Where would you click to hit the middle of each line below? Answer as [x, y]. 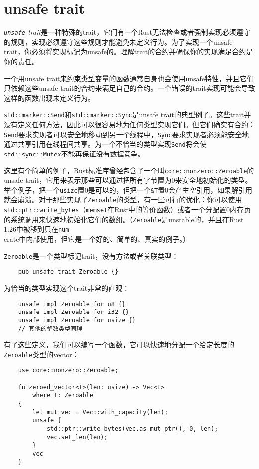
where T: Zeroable [63, 395]
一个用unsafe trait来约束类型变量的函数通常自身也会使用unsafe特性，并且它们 [129, 78]
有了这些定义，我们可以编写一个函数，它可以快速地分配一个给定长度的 [119, 345]
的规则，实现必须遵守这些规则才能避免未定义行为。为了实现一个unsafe [118, 42]
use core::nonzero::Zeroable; [68, 371]
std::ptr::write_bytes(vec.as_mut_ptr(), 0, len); [132, 429]
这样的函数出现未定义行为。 [49, 97]
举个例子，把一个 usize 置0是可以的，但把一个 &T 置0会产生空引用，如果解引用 [128, 190]
